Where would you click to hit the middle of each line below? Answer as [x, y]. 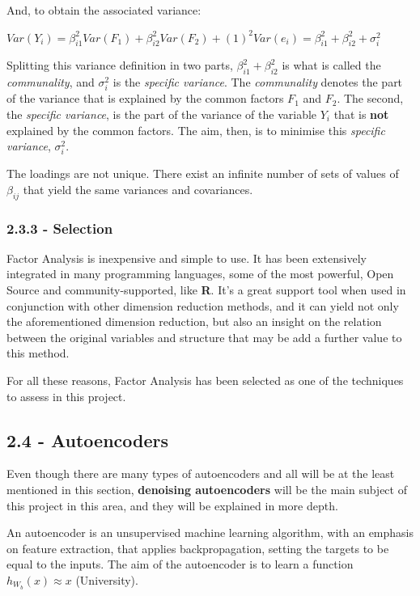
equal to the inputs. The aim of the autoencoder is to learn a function [180, 564]
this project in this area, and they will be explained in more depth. [172, 505]
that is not [361, 114]
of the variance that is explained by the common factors [145, 98]
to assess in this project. [66, 396]
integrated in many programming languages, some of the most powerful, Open [200, 274]
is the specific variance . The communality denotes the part [258, 82]
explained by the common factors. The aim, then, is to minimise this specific [196, 130]
